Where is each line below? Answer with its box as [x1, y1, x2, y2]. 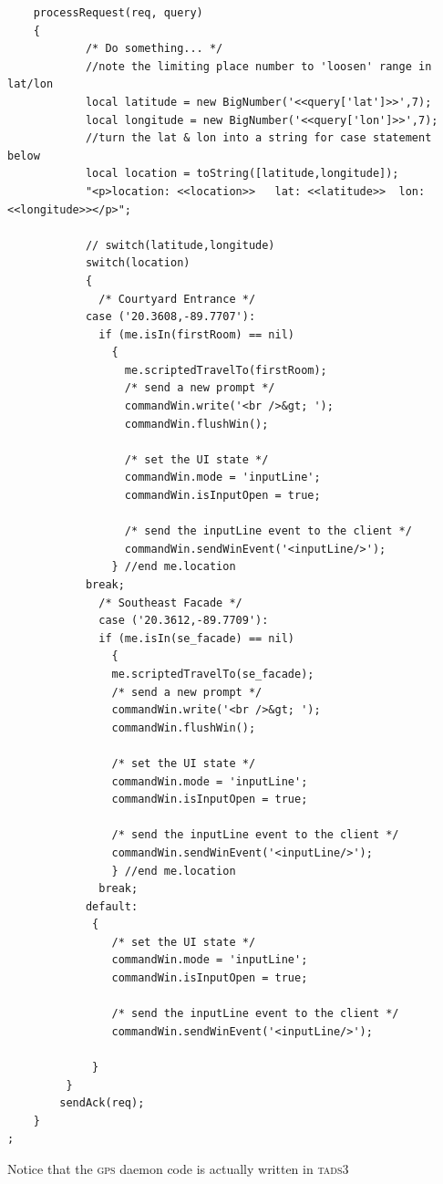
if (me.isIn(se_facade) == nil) [98, 631, 294, 645]
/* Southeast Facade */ [98, 596, 242, 609]
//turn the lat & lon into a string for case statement [85, 131, 432, 145]
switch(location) [85, 256, 191, 270]
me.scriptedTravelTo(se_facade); [111, 667, 314, 680]
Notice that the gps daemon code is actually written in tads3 [7, 1159, 349, 1178]
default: [85, 899, 139, 913]
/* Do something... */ [85, 42, 223, 56]
